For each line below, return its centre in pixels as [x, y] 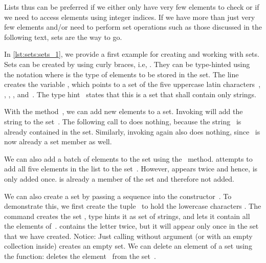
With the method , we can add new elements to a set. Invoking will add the [124, 111]
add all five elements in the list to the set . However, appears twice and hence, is [131, 169]
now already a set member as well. [58, 141]
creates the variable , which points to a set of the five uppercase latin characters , [132, 84]
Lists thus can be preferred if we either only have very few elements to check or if [132, 7]
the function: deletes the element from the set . [80, 256]
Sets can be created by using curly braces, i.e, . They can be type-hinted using [127, 64]
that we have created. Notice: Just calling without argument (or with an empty [128, 236]
